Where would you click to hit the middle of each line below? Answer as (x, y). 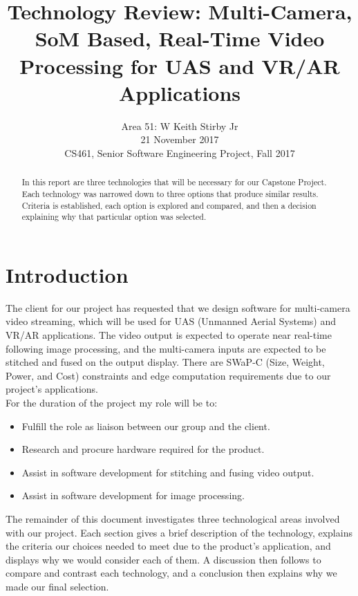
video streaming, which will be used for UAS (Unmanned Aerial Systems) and (171, 321)
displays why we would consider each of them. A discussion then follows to (163, 559)
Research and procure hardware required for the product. (143, 449)
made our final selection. (57, 586)
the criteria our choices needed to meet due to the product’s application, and (168, 546)
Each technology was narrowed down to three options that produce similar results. (170, 193)
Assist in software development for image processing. (133, 495)
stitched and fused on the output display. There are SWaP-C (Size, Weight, (165, 362)
